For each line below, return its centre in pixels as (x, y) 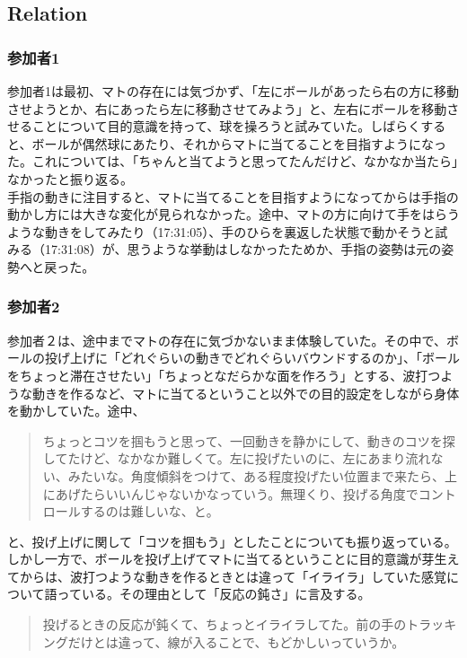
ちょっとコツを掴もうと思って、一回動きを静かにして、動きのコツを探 (249, 440)
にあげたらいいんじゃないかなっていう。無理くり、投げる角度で (230, 493)
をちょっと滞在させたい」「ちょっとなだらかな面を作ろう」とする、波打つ (224, 375)
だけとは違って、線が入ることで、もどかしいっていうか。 (236, 641)
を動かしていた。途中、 (76, 411)
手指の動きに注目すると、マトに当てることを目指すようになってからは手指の (233, 196)
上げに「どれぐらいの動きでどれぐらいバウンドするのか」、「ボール (264, 358)
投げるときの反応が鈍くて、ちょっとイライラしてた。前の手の (225, 624)
